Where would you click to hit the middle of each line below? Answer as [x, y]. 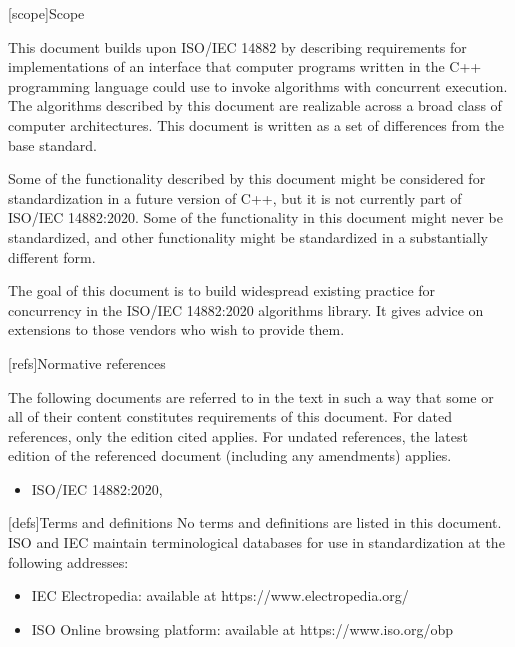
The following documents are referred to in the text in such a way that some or [251, 396]
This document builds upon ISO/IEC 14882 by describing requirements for [237, 46]
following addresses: [68, 561]
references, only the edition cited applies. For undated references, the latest [238, 435]
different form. [52, 256]
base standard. [52, 144]
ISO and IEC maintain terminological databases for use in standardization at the [256, 542]
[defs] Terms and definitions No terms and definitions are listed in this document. [255, 522]
